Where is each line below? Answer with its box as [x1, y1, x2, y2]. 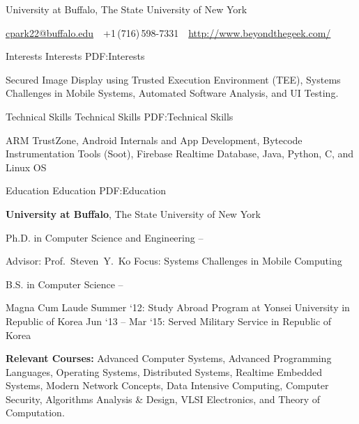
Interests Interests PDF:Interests [6, 49, 145, 63]
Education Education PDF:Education [6, 183, 166, 198]
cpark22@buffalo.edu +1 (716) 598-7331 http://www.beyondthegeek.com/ [6, 25, 331, 40]
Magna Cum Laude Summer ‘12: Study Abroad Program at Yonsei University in [6, 300, 350, 315]
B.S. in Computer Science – [6, 276, 123, 291]
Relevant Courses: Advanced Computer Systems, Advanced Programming [6, 351, 332, 366]
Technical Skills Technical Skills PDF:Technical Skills [6, 109, 234, 123]
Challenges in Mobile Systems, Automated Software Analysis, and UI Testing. [6, 86, 339, 100]
